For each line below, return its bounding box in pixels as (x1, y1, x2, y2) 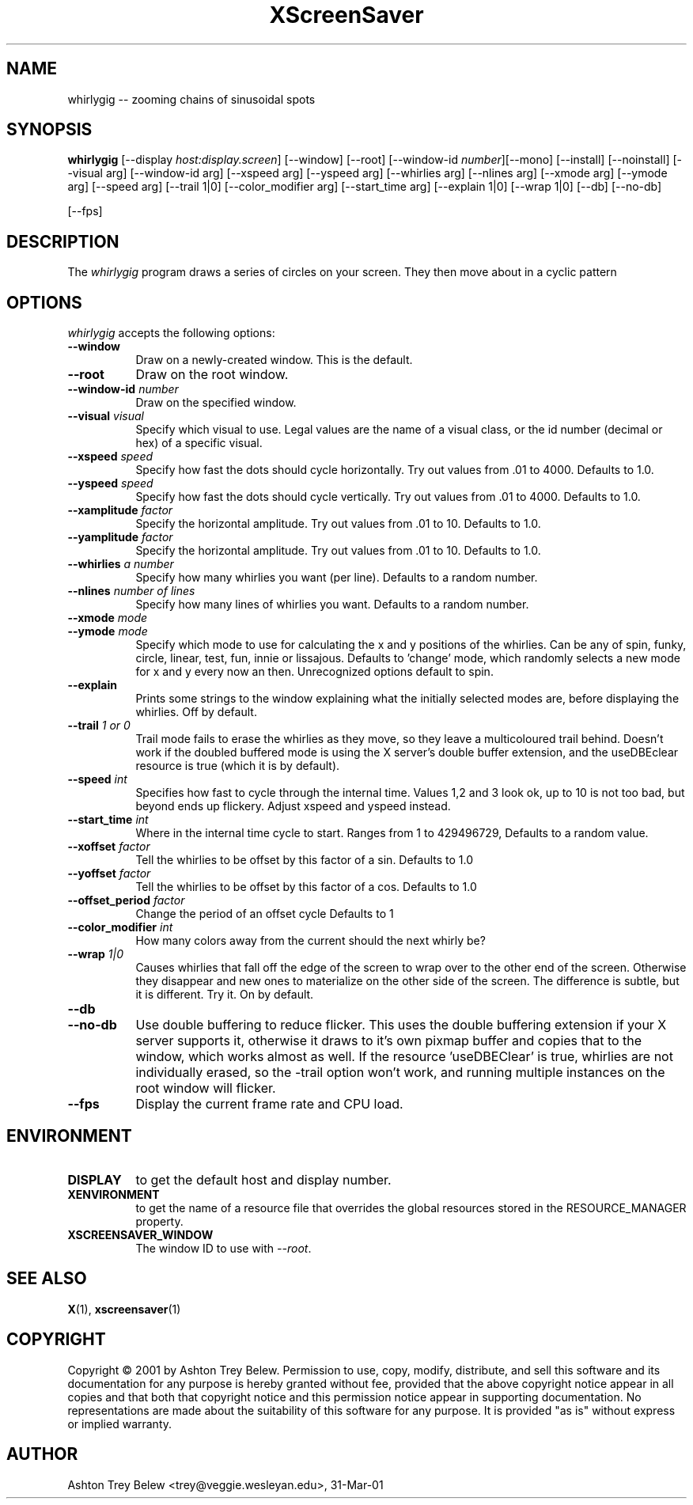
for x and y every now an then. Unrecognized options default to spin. (135, 665, 494, 679)
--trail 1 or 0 (67, 718, 131, 733)
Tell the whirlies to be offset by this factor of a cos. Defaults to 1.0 (135, 880, 477, 894)
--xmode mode (67, 611, 148, 625)
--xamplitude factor (67, 503, 173, 517)
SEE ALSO (6, 1268, 87, 1289)
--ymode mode (67, 624, 148, 639)
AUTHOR (6, 1444, 78, 1465)
